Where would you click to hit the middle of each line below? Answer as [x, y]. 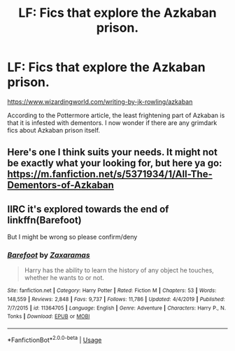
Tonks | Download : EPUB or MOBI [49, 317]
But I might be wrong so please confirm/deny [72, 237]
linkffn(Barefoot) [44, 220]
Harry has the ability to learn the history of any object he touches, [119, 270]
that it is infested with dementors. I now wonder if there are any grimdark [112, 122]
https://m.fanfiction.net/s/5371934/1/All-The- [110, 174]
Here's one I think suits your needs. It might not [113, 152]
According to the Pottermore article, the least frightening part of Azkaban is [116, 115]
